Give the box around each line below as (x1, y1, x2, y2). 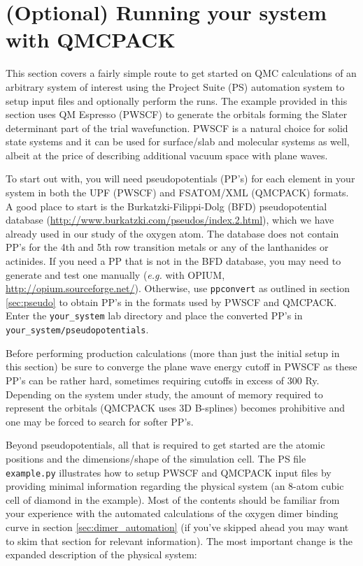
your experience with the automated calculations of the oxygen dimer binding (6, 506, 339, 521)
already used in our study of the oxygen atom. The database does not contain (6, 226, 339, 240)
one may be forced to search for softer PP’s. (6, 414, 194, 428)
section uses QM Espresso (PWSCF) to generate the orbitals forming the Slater (6, 107, 348, 122)
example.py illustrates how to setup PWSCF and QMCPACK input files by (6, 465, 332, 479)
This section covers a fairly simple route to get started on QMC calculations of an (6, 66, 357, 80)
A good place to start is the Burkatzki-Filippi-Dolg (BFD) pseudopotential (6, 198, 327, 213)
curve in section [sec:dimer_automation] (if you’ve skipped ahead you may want (6, 519, 349, 534)
